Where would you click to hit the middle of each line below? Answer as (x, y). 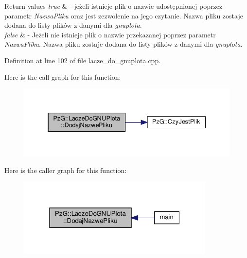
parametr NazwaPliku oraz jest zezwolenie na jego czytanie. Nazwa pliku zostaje (124, 15)
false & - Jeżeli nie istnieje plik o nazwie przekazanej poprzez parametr (110, 34)
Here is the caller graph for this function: (66, 170)
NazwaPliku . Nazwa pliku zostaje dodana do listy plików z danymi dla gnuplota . (123, 44)
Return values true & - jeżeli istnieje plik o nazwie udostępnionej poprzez (114, 6)
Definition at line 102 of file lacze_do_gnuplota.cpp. (83, 60)
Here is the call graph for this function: (63, 77)
